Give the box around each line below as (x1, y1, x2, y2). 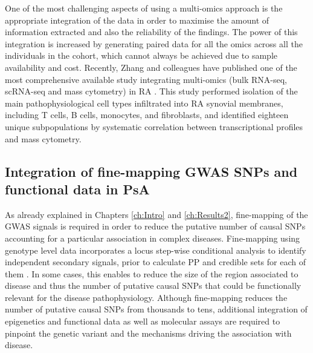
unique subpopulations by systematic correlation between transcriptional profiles (5, 120, 303, 133)
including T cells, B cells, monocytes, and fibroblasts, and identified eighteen (5, 108, 289, 121)
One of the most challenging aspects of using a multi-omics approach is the (5, 2, 283, 14)
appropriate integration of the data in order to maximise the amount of (5, 13, 269, 26)
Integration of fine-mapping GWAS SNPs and (5, 162, 298, 180)
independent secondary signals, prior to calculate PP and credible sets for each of (5, 256, 306, 268)
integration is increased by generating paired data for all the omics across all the (5, 37, 303, 50)
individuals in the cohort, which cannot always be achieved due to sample (5, 49, 277, 62)
